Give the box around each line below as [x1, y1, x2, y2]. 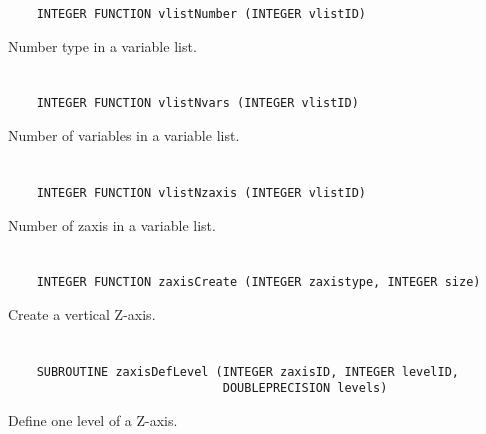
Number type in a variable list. [8, 35, 197, 56]
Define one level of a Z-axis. [8, 410, 178, 431]
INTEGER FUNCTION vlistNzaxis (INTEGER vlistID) [36, 185, 366, 200]
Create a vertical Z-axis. [8, 303, 156, 324]
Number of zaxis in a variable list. [8, 214, 216, 235]
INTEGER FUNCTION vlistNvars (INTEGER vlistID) [36, 96, 359, 111]
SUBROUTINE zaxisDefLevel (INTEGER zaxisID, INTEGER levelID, [36, 364, 460, 379]
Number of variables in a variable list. [8, 125, 240, 146]
